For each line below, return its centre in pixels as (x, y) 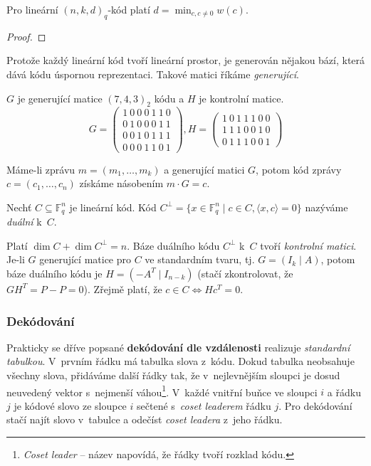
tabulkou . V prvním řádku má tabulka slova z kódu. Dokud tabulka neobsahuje (181, 361)
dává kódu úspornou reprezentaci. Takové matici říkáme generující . (153, 74)
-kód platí (129, 9)
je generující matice (60, 98)
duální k (24, 222)
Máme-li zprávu (41, 169)
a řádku (344, 392)
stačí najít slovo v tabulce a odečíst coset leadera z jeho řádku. (145, 419)
